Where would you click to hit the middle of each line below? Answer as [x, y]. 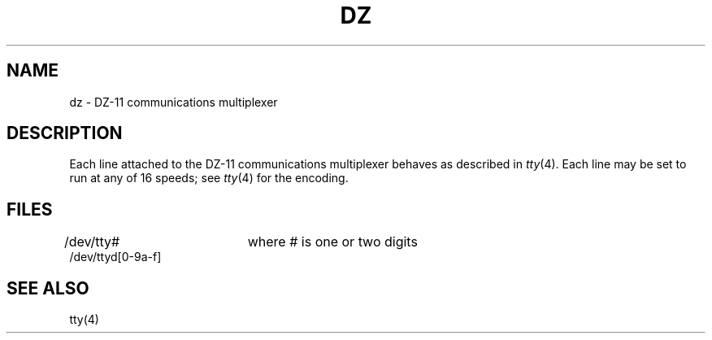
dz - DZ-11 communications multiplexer [174, 102]
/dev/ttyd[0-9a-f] [115, 257]
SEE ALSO [48, 288]
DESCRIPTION [65, 133]
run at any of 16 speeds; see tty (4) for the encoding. [209, 178]
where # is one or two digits [332, 242]
